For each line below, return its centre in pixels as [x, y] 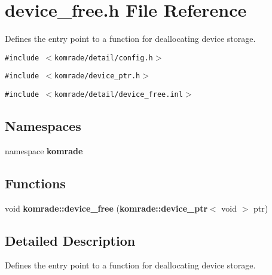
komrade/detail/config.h [104, 58]
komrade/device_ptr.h [97, 76]
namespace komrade [44, 150]
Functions [35, 183]
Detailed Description [70, 240]
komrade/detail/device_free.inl [119, 95]
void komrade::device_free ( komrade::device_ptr [106, 208]
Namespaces [43, 126]
